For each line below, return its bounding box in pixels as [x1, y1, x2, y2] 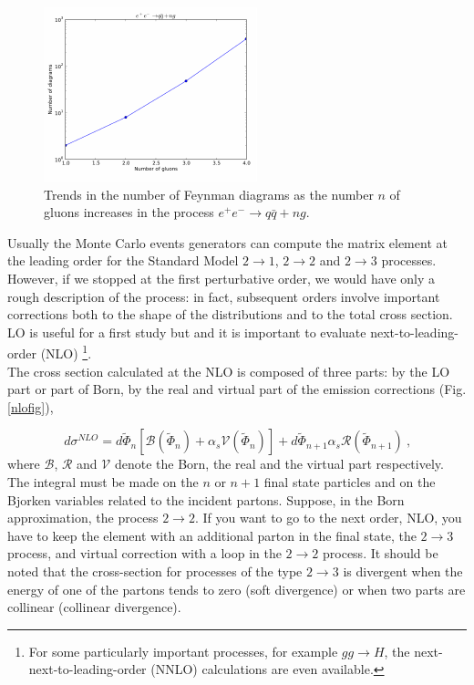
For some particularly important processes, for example [28, 641, 338, 660]
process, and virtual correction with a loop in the [7, 544, 282, 563]
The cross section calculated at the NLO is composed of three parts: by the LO [7, 361, 450, 380]
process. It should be [323, 544, 438, 563]
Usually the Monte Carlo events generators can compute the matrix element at [7, 233, 448, 252]
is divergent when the [343, 561, 463, 580]
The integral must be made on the [7, 472, 199, 491]
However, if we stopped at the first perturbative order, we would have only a [7, 268, 435, 287]
